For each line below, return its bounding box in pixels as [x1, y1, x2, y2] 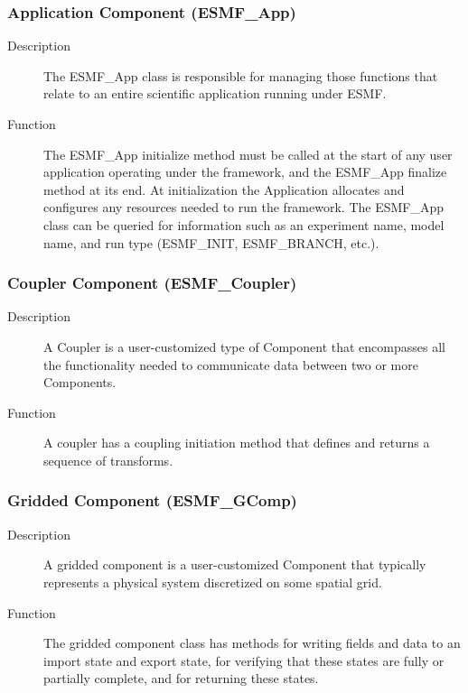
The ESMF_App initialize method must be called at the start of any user [43, 144, 453, 163]
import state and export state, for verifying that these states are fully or [43, 651, 445, 670]
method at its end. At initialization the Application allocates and [43, 180, 405, 199]
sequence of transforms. [43, 450, 173, 469]
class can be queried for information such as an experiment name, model [43, 215, 445, 234]
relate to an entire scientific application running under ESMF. [43, 84, 387, 103]
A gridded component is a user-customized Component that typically [43, 555, 426, 574]
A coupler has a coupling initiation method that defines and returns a [43, 433, 430, 452]
